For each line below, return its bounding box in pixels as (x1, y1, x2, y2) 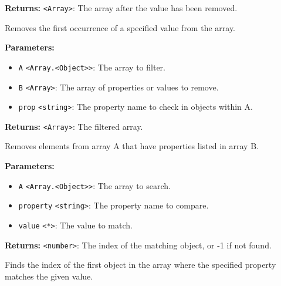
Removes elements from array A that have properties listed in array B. (5, 140, 259, 152)
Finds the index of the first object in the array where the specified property (5, 258, 276, 271)
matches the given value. (5, 270, 93, 282)
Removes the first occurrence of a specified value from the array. (5, 21, 236, 33)
